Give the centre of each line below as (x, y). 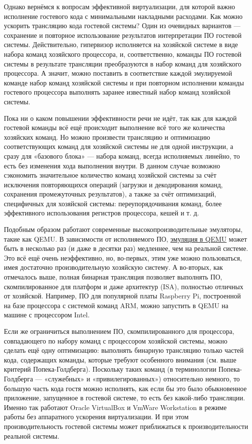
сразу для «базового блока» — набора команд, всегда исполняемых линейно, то (122, 156)
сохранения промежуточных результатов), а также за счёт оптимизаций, (110, 194)
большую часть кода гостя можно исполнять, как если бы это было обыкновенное (125, 388)
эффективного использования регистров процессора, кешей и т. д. (101, 213)
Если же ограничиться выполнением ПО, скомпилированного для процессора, (119, 331)
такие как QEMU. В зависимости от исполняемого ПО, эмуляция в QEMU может (126, 238)
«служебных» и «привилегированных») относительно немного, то (142, 378)
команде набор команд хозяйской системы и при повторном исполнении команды (124, 82)
